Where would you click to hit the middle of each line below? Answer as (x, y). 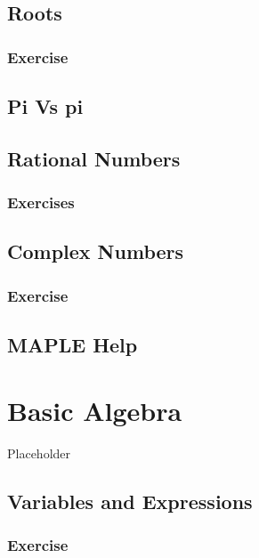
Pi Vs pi (45, 106)
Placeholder (39, 453)
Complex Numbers (96, 251)
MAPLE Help (73, 345)
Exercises (41, 202)
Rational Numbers (94, 158)
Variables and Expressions (130, 501)
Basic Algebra (95, 410)
